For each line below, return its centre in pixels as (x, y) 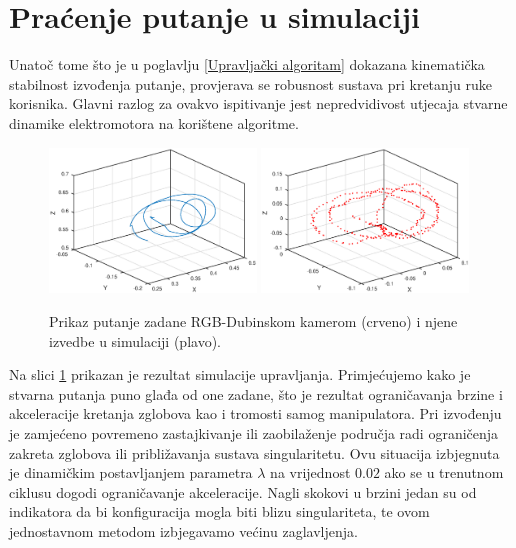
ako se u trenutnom (444, 472)
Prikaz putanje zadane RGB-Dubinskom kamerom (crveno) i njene (253, 320)
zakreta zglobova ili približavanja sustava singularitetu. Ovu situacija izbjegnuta (254, 452)
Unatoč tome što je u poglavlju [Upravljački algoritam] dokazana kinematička (247, 64)
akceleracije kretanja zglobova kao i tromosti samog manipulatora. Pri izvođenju (255, 413)
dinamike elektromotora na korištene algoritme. (154, 122)
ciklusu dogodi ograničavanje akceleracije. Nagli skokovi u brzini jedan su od (243, 491)
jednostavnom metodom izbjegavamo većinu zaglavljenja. (183, 530)
